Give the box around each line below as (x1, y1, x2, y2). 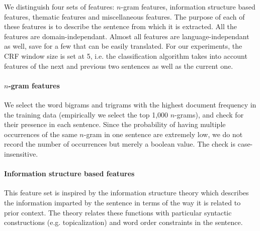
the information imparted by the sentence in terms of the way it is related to (4, 197, 241, 207)
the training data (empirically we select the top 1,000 (4, 109, 168, 120)
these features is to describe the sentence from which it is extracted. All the (4, 21, 237, 32)
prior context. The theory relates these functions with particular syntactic (4, 207, 232, 217)
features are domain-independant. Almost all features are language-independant (4, 31, 249, 41)
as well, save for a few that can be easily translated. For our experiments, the (4, 41, 242, 51)
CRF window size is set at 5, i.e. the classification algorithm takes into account (4, 50, 247, 61)
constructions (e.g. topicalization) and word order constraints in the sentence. (4, 217, 243, 227)
